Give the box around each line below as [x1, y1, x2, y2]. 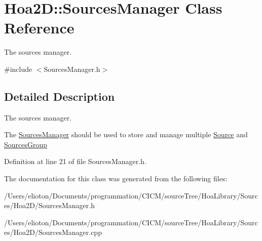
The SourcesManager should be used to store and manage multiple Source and [4, 129, 248, 140]
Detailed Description [4, 88, 115, 104]
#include [4, 63, 32, 74]
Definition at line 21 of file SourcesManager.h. [4, 156, 146, 167]
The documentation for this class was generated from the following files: [4, 173, 228, 184]
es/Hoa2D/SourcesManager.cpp [4, 227, 102, 237]
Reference [4, 17, 74, 38]
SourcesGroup [4, 139, 48, 149]
